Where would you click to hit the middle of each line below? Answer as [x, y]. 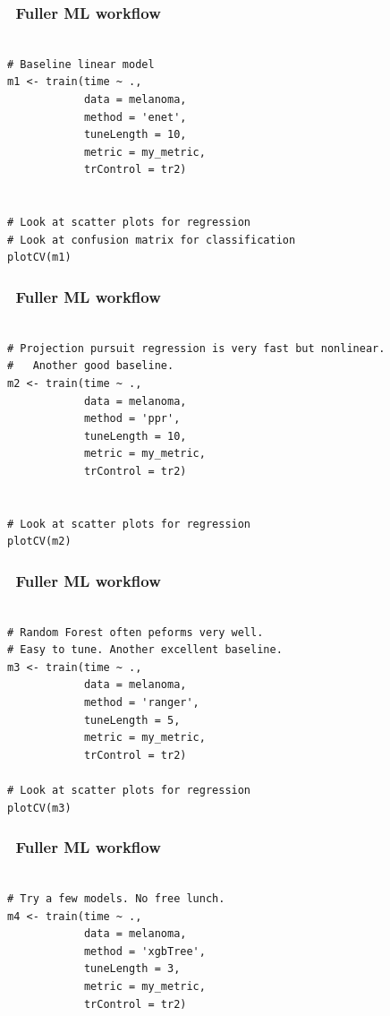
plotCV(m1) [39, 258]
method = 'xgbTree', [144, 951]
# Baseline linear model [81, 64]
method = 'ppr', [132, 419]
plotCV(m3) [39, 808]
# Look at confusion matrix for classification [152, 240]
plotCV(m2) [39, 542]
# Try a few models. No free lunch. [116, 899]
